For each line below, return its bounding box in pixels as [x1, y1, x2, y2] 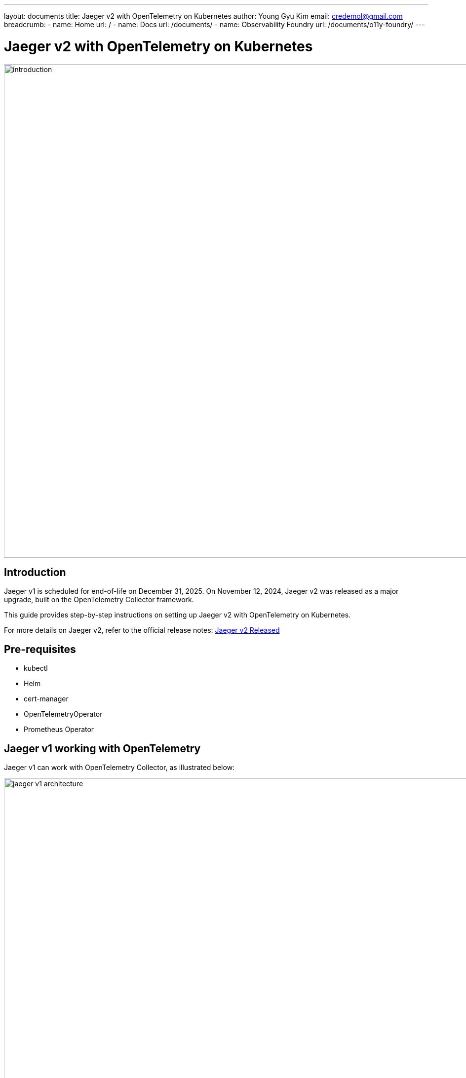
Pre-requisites [4, 643, 76, 655]
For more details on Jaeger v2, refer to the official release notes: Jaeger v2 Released [4, 626, 280, 635]
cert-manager [24, 694, 69, 703]
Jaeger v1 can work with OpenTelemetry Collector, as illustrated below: [4, 763, 235, 772]
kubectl [24, 664, 48, 673]
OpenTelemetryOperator [24, 710, 103, 719]
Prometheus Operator [24, 725, 94, 734]
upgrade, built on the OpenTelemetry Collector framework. [4, 595, 194, 604]
